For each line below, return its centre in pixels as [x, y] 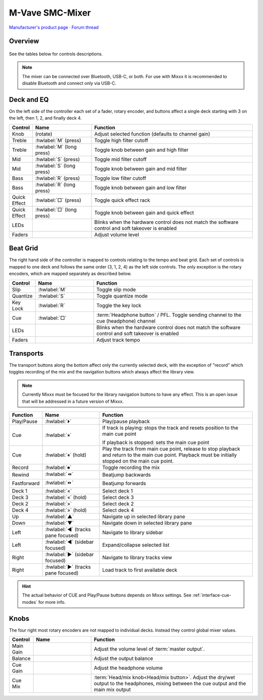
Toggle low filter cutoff [120, 178]
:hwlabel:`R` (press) [57, 178]
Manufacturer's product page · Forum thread [54, 27]
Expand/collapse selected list [136, 545]
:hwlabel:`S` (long [55, 165]
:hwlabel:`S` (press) [57, 159]
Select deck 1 [118, 491]
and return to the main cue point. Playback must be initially [170, 455]
